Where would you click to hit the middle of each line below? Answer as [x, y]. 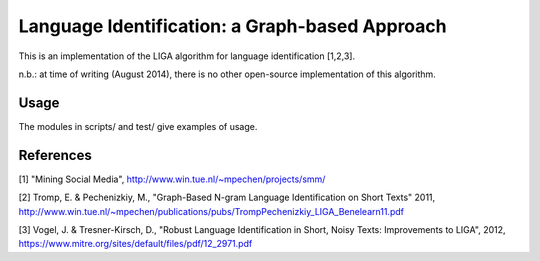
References [55, 155]
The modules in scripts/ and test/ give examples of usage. [138, 126]
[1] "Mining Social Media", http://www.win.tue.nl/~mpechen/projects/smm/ [172, 179]
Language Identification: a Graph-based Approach [232, 26]
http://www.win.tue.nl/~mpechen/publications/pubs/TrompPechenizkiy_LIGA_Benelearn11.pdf [211, 211]
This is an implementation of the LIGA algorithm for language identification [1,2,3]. [186, 56]
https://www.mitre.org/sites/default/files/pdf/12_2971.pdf [135, 244]
